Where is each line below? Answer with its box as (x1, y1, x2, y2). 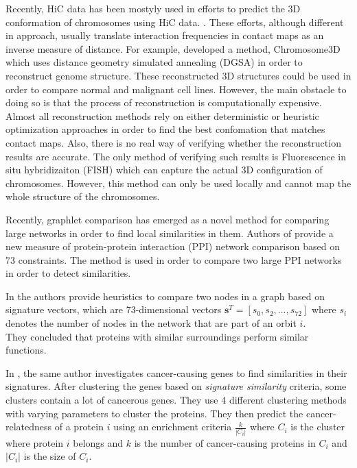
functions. (5, 343, 47, 357)
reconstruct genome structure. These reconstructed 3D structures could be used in (5, 68, 352, 82)
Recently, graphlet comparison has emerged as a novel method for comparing (5, 212, 330, 226)
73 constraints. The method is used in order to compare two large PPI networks (5, 252, 342, 267)
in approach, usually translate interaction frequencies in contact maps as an (5, 28, 324, 42)
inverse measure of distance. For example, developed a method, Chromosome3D (5, 41, 341, 56)
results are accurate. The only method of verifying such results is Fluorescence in (5, 149, 346, 163)
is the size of (23, 449, 76, 463)
